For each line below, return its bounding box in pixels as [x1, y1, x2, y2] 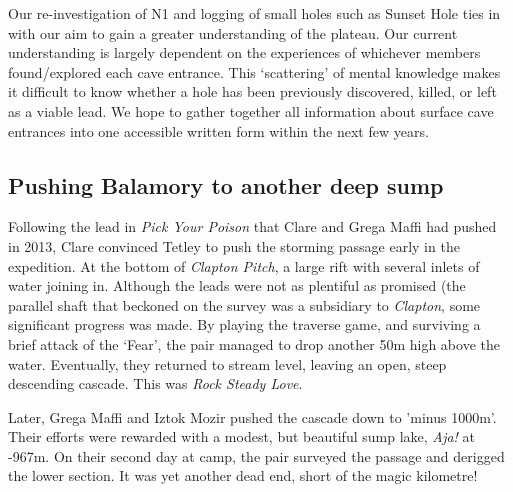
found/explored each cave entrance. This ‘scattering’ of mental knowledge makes [8, 61, 501, 82]
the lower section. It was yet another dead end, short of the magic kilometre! [8, 465, 478, 486]
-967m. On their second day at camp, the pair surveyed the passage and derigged [8, 445, 505, 466]
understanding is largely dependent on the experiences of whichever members [8, 42, 481, 63]
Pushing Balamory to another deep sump [8, 169, 444, 200]
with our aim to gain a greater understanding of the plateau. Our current [8, 22, 458, 43]
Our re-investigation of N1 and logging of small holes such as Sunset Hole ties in [8, 3, 501, 23]
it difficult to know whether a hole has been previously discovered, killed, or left [8, 81, 497, 102]
